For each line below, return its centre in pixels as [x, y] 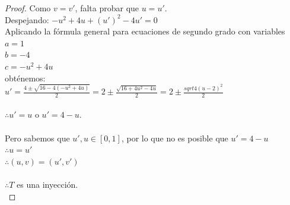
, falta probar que [107, 8]
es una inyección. [47, 184]
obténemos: [25, 78]
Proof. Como [28, 8]
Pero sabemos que [37, 138]
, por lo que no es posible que [175, 138]
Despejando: [27, 19]
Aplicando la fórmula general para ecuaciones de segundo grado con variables [145, 31]
